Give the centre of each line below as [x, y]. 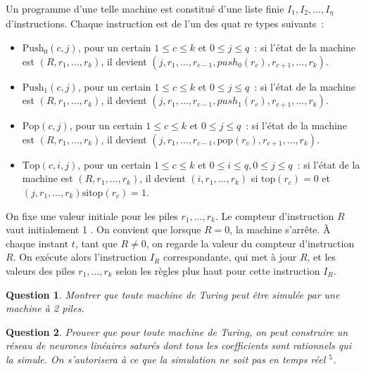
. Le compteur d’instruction [274, 215]
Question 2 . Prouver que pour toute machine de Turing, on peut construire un [177, 331]
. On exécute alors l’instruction [80, 257]
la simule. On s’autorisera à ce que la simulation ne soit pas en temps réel [166, 359]
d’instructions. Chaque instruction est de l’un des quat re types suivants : [165, 24]
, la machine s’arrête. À [280, 229]
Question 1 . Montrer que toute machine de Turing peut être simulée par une [173, 294]
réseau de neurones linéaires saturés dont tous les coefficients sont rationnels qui [178, 345]
